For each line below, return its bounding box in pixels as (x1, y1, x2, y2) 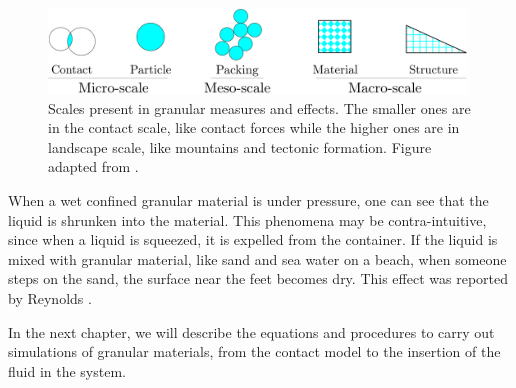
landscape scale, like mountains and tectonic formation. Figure (48, 136, 432, 157)
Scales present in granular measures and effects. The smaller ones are (48, 97, 471, 118)
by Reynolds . (8, 288, 92, 309)
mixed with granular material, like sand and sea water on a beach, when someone (8, 248, 507, 269)
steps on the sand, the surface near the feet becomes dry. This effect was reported (8, 268, 508, 289)
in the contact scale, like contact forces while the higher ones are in (48, 117, 460, 138)
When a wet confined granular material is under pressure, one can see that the (8, 190, 489, 211)
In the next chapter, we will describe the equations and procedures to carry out (8, 321, 495, 342)
